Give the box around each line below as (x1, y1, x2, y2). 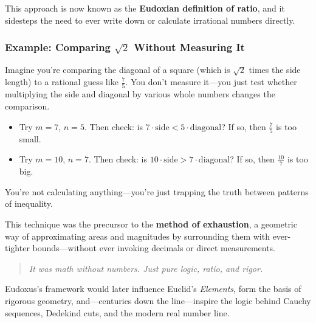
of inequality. (5, 197, 53, 210)
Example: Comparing (5, 40, 111, 55)
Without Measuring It (133, 40, 245, 55)
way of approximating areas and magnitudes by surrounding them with (5, 229, 270, 242)
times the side (249, 63, 301, 76)
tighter (5, 241, 30, 254)
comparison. (5, 99, 50, 112)
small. (19, 132, 41, 145)
